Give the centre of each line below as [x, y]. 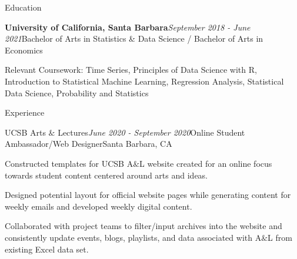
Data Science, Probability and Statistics [77, 92]
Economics [24, 50]
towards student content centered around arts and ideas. [106, 175]
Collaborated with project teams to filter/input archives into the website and [144, 226]
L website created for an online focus [206, 163]
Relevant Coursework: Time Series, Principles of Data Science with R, [131, 70]
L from [280, 237]
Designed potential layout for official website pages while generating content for [148, 195]
